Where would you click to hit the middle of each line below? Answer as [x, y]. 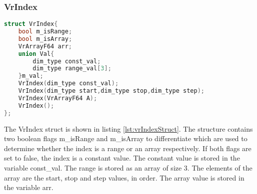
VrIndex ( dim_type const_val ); [68, 84]
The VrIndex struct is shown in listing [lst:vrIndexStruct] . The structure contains [128, 128]
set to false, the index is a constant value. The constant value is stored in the [122, 158]
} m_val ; [31, 76]
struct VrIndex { [31, 24]
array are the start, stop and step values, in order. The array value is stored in [124, 177]
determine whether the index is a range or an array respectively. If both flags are [128, 148]
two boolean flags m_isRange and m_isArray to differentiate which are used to [126, 138]
